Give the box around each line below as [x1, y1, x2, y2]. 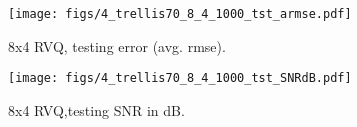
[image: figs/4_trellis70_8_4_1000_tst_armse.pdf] [8, 7, 352, 21]
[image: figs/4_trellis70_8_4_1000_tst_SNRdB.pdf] [8, 71, 352, 86]
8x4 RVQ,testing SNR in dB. [8, 99, 185, 120]
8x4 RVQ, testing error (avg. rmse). [8, 35, 226, 56]
